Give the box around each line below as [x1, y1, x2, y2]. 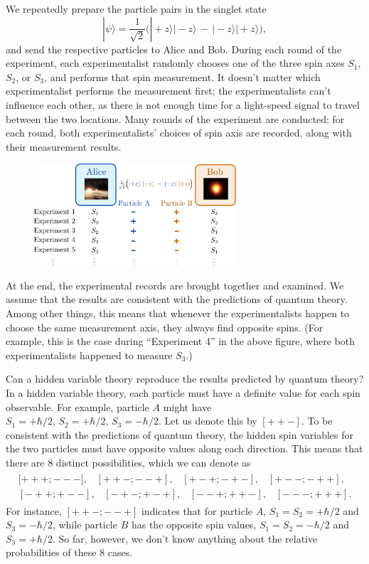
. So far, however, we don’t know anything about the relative [52, 531, 318, 546]
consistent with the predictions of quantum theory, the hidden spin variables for [6, 427, 354, 442]
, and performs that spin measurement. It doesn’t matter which [44, 69, 321, 84]
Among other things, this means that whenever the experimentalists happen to [6, 306, 350, 321]
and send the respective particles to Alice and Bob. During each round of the [6, 41, 342, 56]
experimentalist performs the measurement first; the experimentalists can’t [6, 83, 331, 98]
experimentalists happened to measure [6, 347, 173, 362]
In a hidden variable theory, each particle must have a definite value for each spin [6, 385, 360, 400]
